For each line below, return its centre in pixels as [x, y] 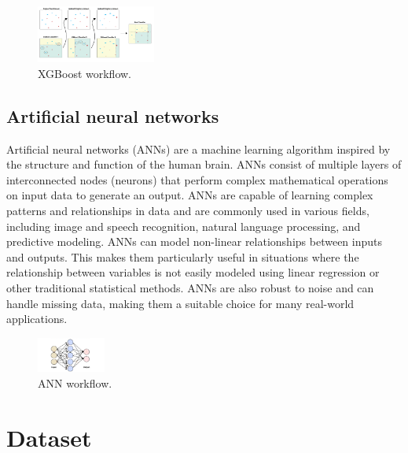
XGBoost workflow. [85, 73]
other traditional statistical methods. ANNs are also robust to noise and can [190, 288]
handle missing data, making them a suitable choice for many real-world [180, 303]
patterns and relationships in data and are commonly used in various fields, [188, 211]
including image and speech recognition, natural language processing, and [184, 226]
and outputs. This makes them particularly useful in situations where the [183, 256]
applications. [37, 319]
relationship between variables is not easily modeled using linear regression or [193, 272]
